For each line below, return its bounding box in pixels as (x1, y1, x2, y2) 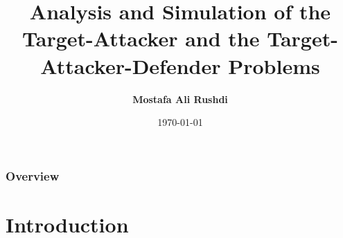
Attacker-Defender (40, 51, 221, 80)
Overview (6, 167, 60, 184)
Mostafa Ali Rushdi (132, 91, 228, 106)
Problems (228, 51, 320, 80)
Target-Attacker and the (22, 24, 260, 53)
